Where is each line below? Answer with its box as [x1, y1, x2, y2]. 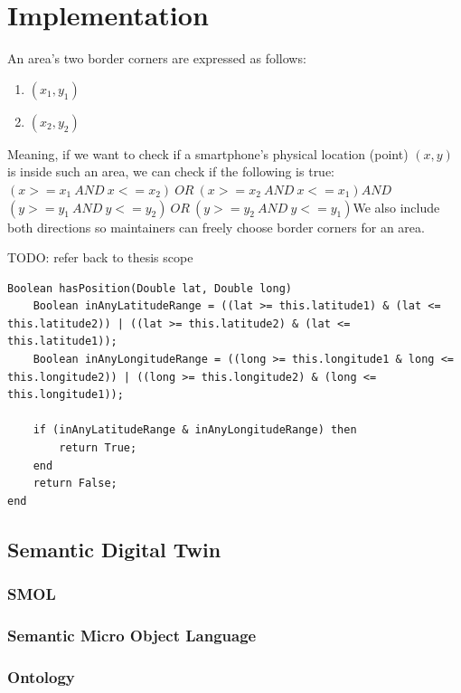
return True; [59, 441, 137, 455]
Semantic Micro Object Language [7, 623, 257, 646]
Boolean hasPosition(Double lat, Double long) [7, 281, 292, 295]
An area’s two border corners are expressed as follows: [7, 49, 306, 68]
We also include [353, 197, 440, 216]
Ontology [7, 665, 75, 688]
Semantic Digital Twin [7, 535, 221, 563]
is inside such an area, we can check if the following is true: [7, 162, 335, 181]
